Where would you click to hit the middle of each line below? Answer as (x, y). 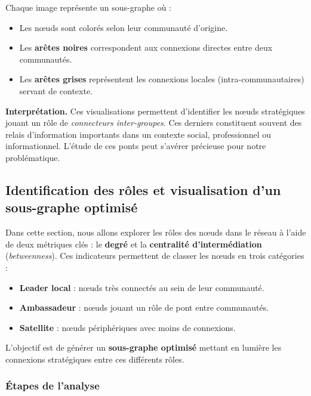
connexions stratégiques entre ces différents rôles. (95, 359)
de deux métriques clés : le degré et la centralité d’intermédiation (134, 244)
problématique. (33, 157)
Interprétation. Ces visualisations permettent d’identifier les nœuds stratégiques (155, 111)
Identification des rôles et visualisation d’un (143, 189)
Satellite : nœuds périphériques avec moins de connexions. (127, 327)
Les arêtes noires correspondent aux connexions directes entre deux (146, 47)
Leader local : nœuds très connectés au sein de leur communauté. (142, 287)
